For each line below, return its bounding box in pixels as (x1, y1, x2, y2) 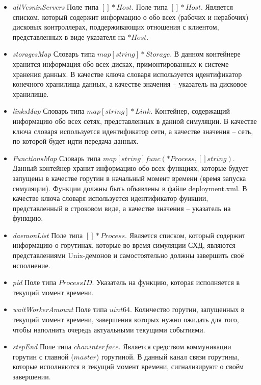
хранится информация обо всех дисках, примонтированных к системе (12, 58, 229, 69)
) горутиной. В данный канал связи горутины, (96, 351, 239, 362)
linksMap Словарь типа (12, 106, 85, 116)
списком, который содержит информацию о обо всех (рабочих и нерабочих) (12, 11, 249, 22)
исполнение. (12, 260, 50, 270)
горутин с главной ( (12, 351, 74, 362)
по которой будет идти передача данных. (12, 136, 139, 146)
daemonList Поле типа (12, 229, 83, 240)
